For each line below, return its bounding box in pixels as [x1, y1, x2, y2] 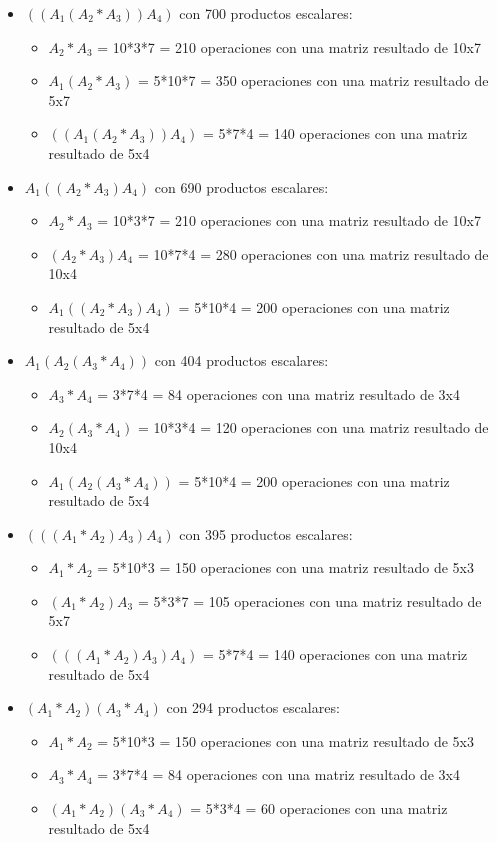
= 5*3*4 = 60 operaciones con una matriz [190, 798, 448, 819]
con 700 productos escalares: [179, 3, 353, 23]
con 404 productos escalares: [154, 350, 329, 371]
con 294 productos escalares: [166, 697, 340, 718]
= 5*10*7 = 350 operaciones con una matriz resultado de [137, 70, 489, 91]
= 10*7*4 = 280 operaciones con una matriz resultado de [137, 243, 489, 264]
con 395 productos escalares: [179, 523, 353, 544]
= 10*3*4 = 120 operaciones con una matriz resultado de [137, 417, 489, 438]
